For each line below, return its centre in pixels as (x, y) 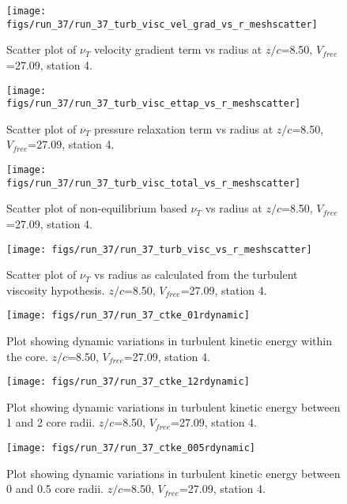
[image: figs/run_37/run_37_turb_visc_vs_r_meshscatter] (159, 249)
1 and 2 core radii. (51, 422)
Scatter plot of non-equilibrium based (97, 208)
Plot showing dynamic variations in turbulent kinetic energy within (169, 340)
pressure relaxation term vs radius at (184, 128)
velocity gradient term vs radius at (178, 49)
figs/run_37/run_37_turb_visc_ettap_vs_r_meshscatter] (154, 104)
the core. (27, 356)
